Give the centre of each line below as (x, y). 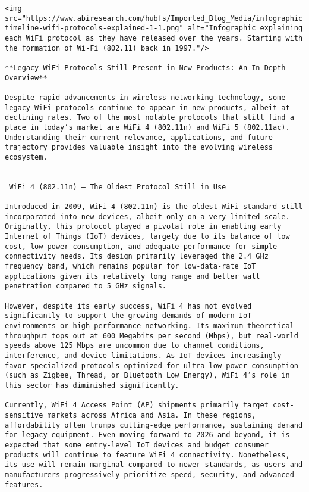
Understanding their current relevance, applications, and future (139, 137)
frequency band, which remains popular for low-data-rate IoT (130, 267)
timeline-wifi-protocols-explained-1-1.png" (94, 28)
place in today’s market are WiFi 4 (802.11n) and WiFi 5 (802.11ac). (147, 127)
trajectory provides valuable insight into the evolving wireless (139, 147)
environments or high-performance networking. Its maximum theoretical (149, 326)
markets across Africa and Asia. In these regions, (152, 415)
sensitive (24, 415)
